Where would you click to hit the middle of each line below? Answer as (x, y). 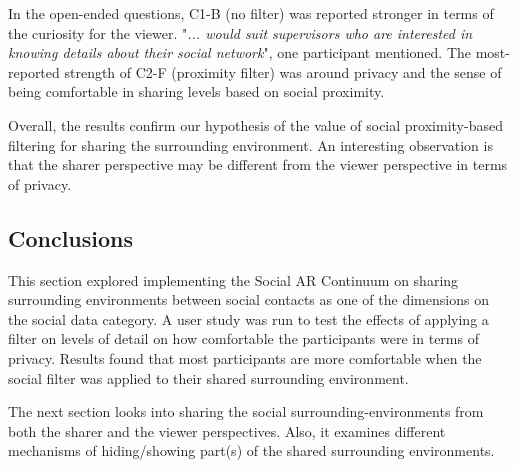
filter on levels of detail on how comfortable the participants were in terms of (243, 338)
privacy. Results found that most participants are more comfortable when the (245, 357)
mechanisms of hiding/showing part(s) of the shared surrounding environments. (251, 450)
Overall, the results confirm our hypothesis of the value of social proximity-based (255, 124)
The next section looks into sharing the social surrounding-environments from (246, 411)
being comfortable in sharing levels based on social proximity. (196, 91)
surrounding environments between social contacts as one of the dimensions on (248, 299)
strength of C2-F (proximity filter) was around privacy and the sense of (283, 71)
